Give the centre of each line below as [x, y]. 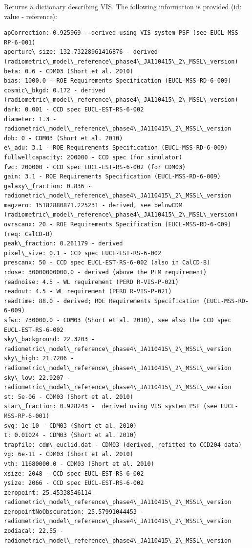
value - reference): [31, 16]
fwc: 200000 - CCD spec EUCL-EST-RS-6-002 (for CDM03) [95, 167]
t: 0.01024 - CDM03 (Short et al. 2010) [71, 435]
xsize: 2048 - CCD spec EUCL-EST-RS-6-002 [74, 473]
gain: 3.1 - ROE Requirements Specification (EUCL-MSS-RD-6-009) [112, 177]
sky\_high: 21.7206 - [39, 359]
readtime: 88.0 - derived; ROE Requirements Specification [102, 301]
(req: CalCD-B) [29, 234]
